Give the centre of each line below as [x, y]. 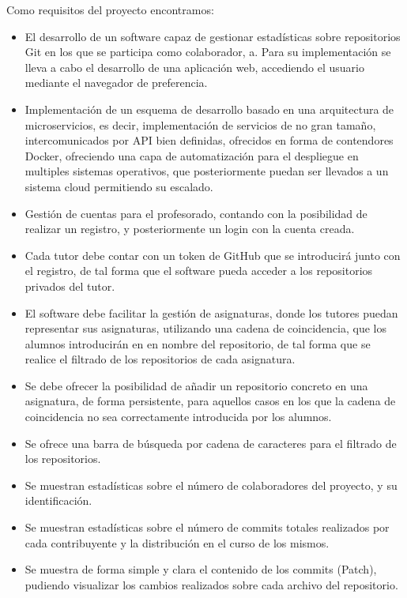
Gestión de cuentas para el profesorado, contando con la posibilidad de [196, 213]
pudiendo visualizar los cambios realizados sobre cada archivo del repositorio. [211, 584]
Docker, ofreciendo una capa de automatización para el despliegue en [192, 155]
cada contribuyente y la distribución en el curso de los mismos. [177, 542]
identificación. [58, 500]
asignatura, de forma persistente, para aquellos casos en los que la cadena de [210, 401]
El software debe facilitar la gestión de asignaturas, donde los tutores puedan [211, 312]
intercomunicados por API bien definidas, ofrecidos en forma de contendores [209, 140]
